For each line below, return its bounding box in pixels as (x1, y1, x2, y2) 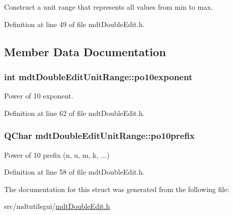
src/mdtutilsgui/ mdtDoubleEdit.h (4, 201, 110, 211)
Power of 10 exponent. (4, 90, 73, 101)
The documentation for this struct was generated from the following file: (4, 183, 229, 194)
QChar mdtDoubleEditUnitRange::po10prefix (4, 129, 195, 142)
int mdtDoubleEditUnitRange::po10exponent (4, 70, 193, 83)
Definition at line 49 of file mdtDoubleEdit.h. (4, 18, 145, 29)
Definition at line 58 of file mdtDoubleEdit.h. (4, 166, 145, 177)
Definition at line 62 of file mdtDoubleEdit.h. (4, 107, 145, 118)
